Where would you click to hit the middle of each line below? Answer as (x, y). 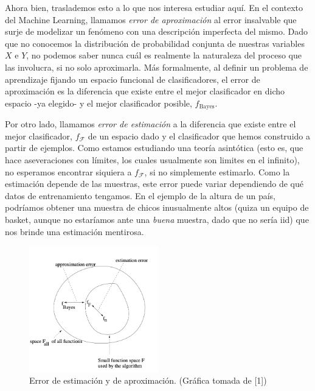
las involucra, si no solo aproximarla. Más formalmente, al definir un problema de (157, 67)
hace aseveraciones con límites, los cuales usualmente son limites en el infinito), (152, 159)
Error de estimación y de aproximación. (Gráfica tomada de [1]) (148, 380)
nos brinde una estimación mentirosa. (74, 231)
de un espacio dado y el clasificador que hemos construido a (199, 136)
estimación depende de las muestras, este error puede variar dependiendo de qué (154, 184)
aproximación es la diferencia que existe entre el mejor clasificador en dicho (145, 91)
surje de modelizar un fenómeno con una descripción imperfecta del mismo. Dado (156, 31)
